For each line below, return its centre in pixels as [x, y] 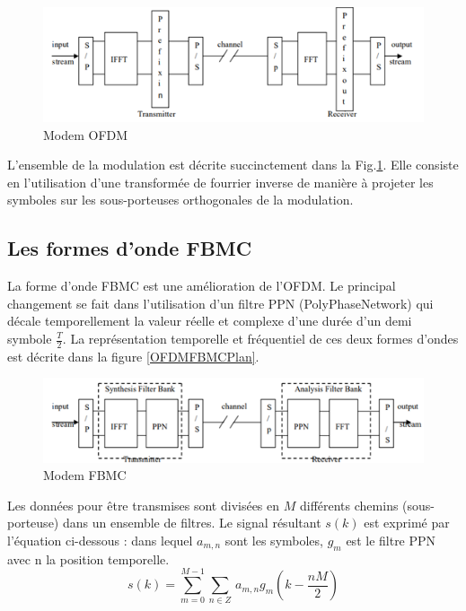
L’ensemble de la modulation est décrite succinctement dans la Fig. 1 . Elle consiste [233, 165]
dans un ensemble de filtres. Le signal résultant [192, 523]
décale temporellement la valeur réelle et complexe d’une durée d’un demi [210, 321]
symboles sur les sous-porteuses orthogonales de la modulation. [180, 200]
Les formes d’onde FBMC [130, 248]
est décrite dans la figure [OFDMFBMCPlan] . [133, 356]
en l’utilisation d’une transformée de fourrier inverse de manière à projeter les [220, 182]
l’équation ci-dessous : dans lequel [100, 540]
